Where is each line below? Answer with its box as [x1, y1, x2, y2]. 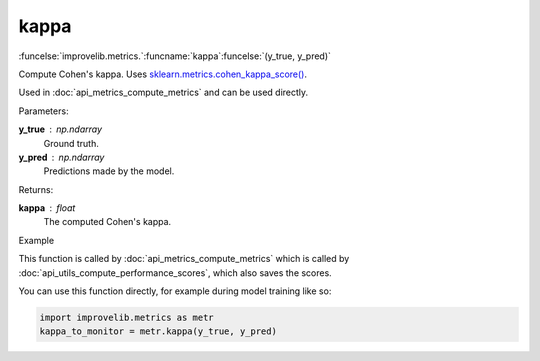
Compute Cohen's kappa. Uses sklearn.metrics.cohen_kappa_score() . [18, 68, 308, 80]
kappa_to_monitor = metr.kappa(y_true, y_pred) [39, 326, 277, 337]
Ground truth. [43, 137, 99, 149]
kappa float [18, 202, 76, 214]
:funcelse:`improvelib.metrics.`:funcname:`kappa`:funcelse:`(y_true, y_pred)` [18, 50, 332, 62]
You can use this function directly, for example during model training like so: [18, 285, 332, 297]
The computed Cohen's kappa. [43, 216, 172, 228]
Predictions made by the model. [43, 165, 175, 177]
